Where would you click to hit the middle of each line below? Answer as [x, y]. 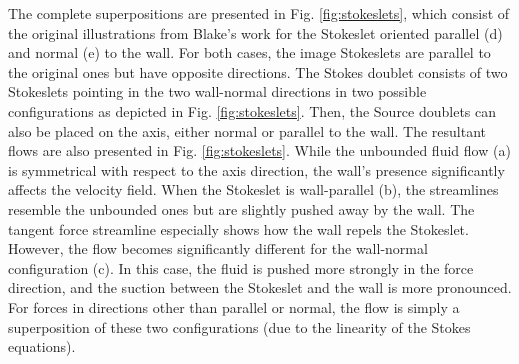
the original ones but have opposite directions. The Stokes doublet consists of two [258, 71]
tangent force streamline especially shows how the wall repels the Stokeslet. [238, 228]
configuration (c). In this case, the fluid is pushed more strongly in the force [241, 267]
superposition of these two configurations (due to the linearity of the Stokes [239, 326]
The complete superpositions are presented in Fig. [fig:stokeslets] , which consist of [259, 13]
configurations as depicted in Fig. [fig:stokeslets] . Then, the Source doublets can [252, 110]
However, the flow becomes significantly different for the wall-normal [218, 248]
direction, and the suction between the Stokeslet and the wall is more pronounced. [260, 287]
